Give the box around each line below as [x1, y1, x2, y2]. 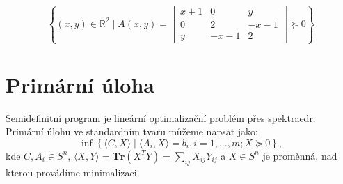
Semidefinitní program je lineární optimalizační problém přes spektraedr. [6, 110, 316, 125]
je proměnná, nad [262, 148, 337, 162]
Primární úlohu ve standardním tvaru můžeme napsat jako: [6, 124, 258, 139]
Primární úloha [6, 70, 154, 98]
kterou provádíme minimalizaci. [6, 164, 140, 179]
